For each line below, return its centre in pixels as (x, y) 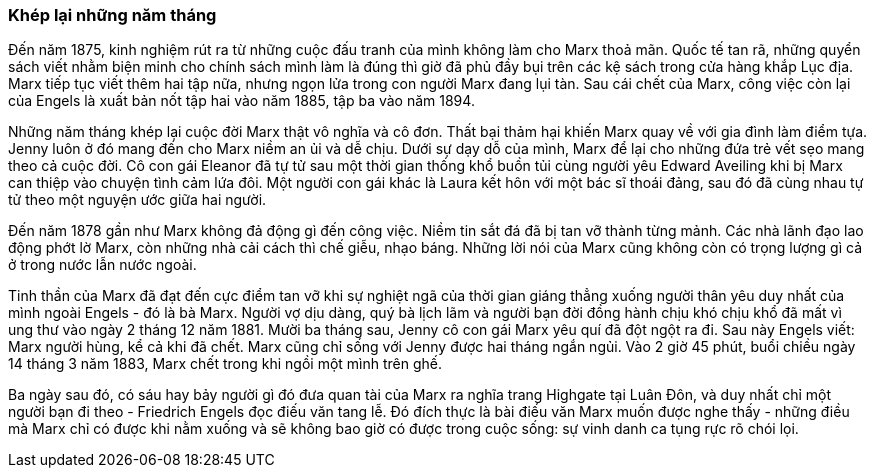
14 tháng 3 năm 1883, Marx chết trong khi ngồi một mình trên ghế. (225, 364)
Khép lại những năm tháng (112, 15)
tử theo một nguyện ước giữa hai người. (137, 200)
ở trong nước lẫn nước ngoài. (102, 265)
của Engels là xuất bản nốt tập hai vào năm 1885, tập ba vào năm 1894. (241, 101)
